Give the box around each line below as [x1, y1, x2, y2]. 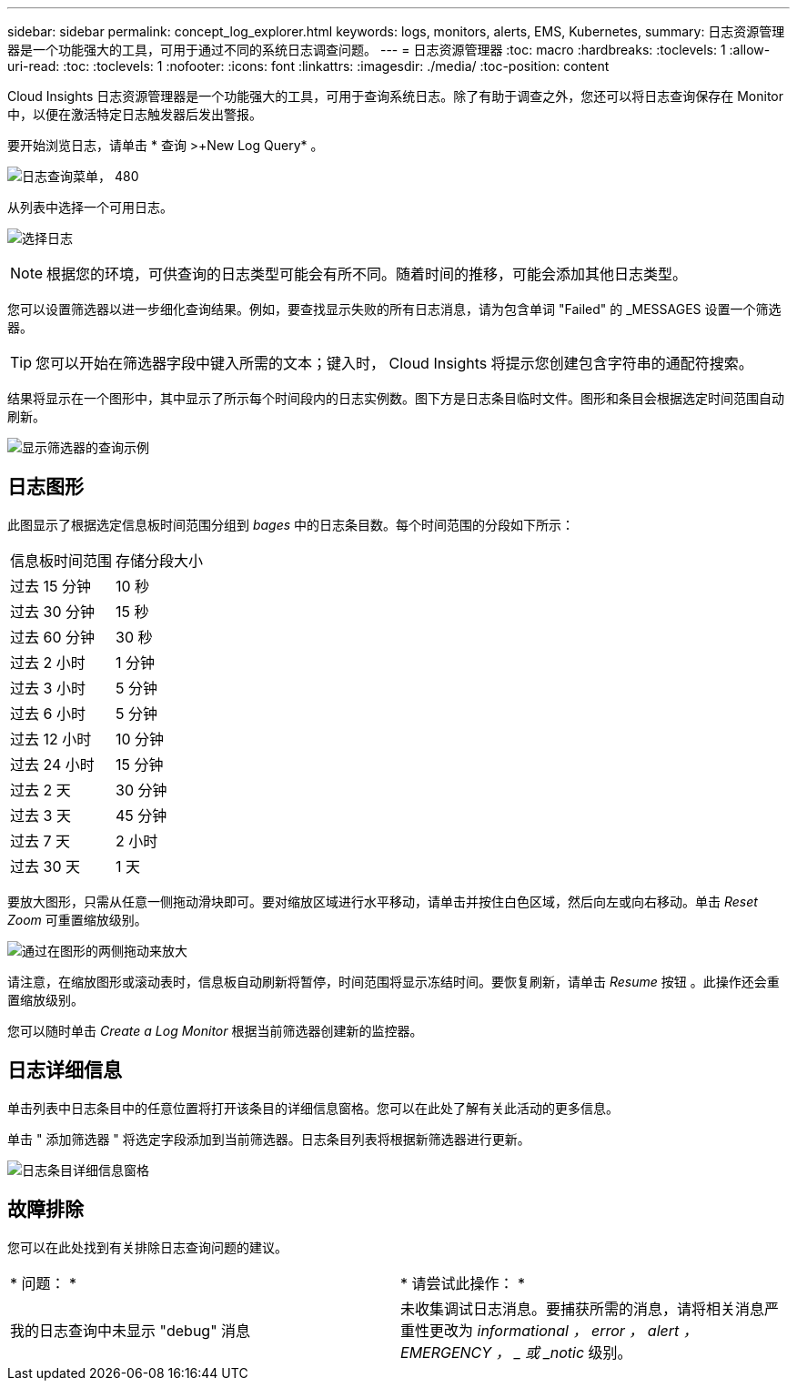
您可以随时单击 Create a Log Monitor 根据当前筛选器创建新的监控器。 [7, 1022, 423, 1038]
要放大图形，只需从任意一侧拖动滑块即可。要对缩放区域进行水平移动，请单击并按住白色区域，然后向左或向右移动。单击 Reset [7, 893, 758, 909]
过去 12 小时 [10, 729, 92, 748]
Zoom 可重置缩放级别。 [7, 911, 147, 927]
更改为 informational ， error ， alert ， [429, 1321, 698, 1340]
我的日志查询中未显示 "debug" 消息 [10, 1321, 251, 1340]
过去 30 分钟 [10, 602, 95, 621]
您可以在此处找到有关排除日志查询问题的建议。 [7, 1239, 288, 1255]
